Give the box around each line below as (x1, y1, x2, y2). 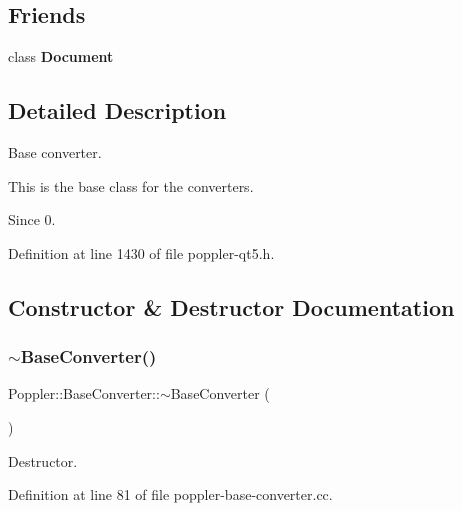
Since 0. (8, 209, 56, 230)
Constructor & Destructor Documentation (8, 291, 455, 322)
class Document (8, 46, 114, 67)
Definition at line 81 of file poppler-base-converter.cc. (8, 484, 333, 505)
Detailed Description (8, 95, 227, 126)
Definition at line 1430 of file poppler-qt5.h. (8, 242, 275, 263)
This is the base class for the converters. (8, 175, 254, 196)
